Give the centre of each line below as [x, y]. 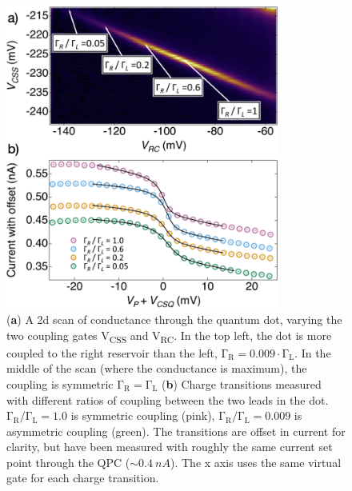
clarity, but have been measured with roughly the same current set [170, 447]
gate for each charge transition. [83, 478]
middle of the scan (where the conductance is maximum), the [157, 368]
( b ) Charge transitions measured [241, 383]
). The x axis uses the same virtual [256, 462]
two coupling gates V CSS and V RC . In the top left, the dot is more [169, 336]
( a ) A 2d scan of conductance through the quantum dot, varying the [174, 319]
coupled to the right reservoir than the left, [112, 352]
